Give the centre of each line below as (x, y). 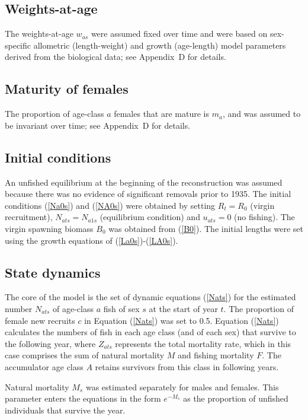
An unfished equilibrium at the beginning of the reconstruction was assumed (144, 182)
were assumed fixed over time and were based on (179, 34)
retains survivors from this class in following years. (187, 366)
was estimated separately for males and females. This (182, 386)
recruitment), (29, 217)
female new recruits (40, 320)
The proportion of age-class (54, 114)
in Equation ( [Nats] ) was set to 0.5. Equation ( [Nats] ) (182, 320)
